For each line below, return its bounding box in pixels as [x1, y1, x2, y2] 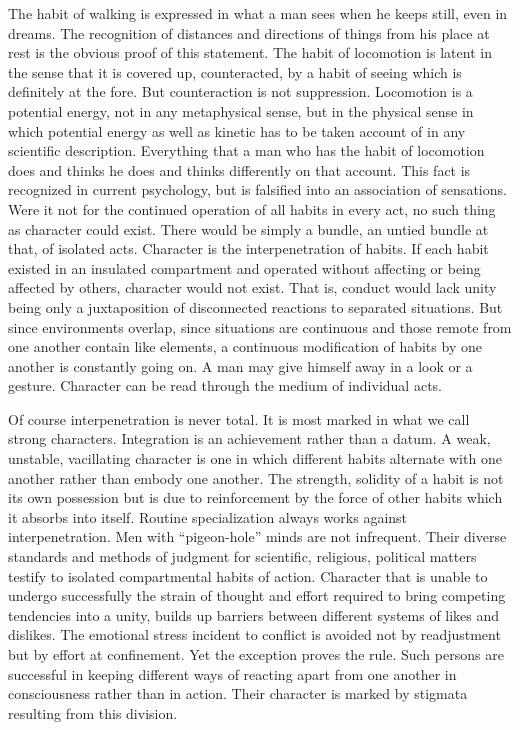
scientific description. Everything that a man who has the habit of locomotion [8, 140, 485, 161]
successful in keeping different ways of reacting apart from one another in [8, 663, 457, 684]
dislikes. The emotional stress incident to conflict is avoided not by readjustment [8, 624, 501, 645]
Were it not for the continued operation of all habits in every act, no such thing [8, 198, 496, 219]
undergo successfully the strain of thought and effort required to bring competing [8, 585, 506, 606]
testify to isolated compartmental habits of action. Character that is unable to [8, 565, 488, 586]
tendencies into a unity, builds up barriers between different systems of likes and [8, 604, 500, 625]
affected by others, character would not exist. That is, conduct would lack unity [8, 277, 497, 298]
